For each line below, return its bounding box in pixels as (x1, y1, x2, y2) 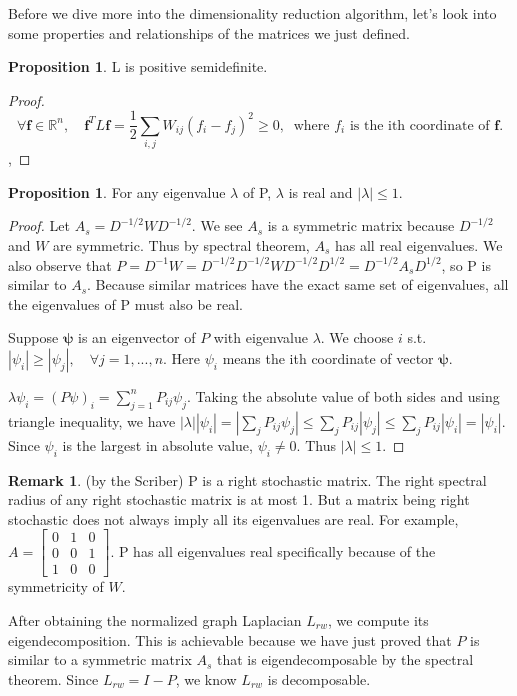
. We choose (320, 327, 394, 348)
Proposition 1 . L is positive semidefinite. (8, 56, 268, 77)
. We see (191, 215, 243, 236)
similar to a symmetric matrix (8, 649, 192, 670)
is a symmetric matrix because (267, 215, 455, 236)
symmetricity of (8, 576, 104, 597)
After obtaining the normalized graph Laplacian (8, 609, 302, 630)
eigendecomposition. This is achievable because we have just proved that (8, 629, 452, 650)
